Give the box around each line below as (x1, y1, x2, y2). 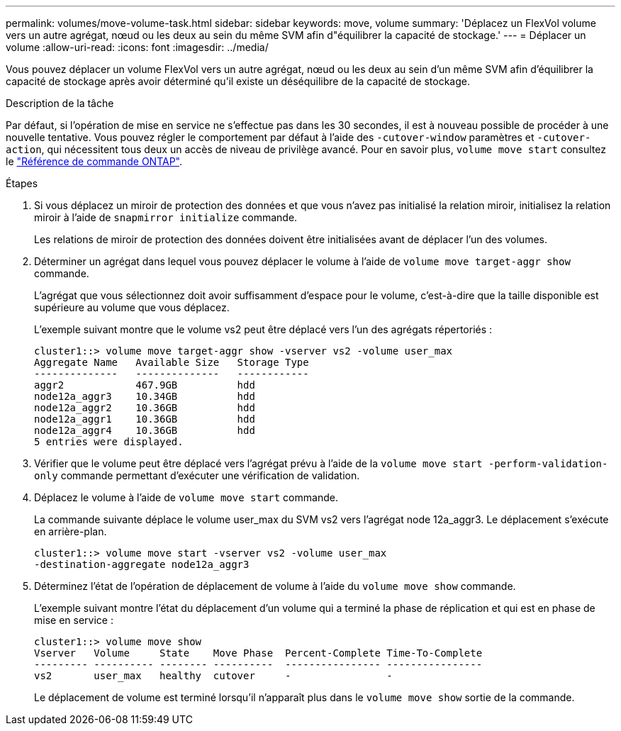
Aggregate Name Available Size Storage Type (34, 357, 309, 368)
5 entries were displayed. (34, 436, 184, 447)
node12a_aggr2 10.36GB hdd (34, 402, 255, 413)
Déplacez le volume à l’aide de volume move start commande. (34, 491, 338, 503)
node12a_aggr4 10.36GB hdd (34, 425, 255, 436)
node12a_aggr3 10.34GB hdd (34, 391, 255, 402)
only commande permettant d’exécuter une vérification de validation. (34, 469, 360, 481)
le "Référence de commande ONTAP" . (6, 155, 183, 167)
